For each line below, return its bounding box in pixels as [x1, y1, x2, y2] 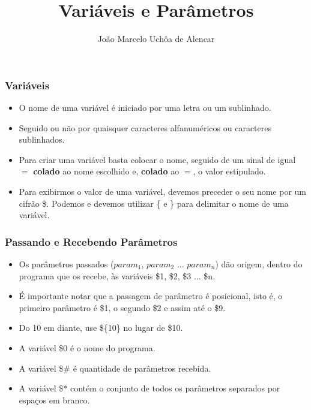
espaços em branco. [19, 393, 90, 406]
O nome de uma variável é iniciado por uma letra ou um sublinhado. [19, 101, 271, 114]
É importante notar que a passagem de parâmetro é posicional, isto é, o [19, 290, 283, 302]
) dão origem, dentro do [215, 257, 303, 270]
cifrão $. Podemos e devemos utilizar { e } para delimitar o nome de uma [19, 197, 289, 209]
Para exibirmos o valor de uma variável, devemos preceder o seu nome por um [19, 185, 306, 197]
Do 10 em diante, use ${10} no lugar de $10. [19, 321, 183, 334]
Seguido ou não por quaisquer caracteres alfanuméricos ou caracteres [19, 121, 271, 134]
